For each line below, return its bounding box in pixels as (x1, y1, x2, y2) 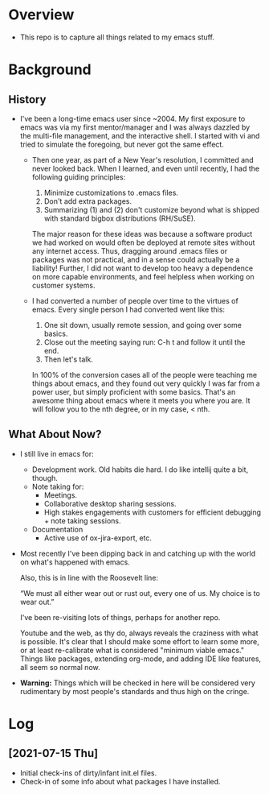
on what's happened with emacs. (19, 557, 130, 567)
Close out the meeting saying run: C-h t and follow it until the (43, 337, 246, 347)
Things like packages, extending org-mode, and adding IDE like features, (19, 654, 262, 664)
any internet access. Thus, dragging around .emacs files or (31, 246, 227, 255)
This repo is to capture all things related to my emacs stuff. (19, 32, 215, 42)
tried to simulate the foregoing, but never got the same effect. (19, 139, 225, 149)
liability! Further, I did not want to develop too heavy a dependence (31, 263, 254, 273)
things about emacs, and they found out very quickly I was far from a (31, 378, 261, 388)
